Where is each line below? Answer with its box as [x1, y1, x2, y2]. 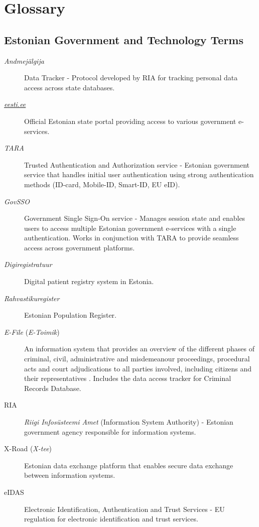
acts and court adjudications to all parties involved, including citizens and [24, 363, 252, 373]
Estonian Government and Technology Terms [4, 32, 243, 47]
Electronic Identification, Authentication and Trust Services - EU [24, 503, 225, 514]
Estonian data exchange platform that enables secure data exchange [24, 460, 233, 470]
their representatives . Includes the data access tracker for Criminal [24, 373, 231, 383]
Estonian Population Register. [24, 310, 116, 320]
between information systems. [24, 470, 115, 480]
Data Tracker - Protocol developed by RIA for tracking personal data [24, 72, 238, 83]
